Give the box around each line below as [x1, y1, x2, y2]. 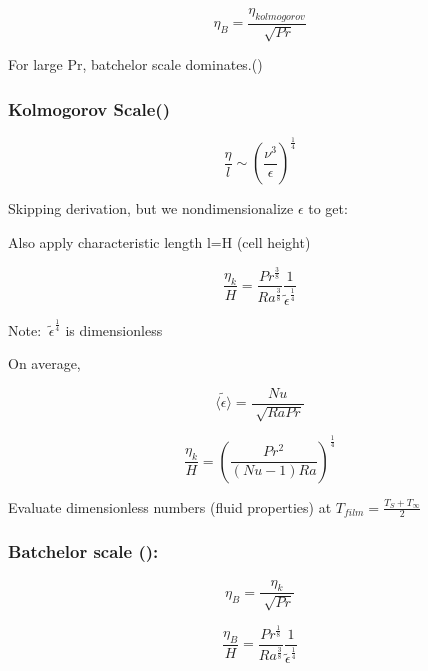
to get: [308, 198, 348, 219]
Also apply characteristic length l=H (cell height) [8, 231, 311, 252]
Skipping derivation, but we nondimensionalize [8, 198, 294, 219]
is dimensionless [65, 319, 163, 340]
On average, [8, 353, 81, 374]
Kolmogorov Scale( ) [8, 96, 171, 121]
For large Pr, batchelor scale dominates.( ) [8, 54, 263, 75]
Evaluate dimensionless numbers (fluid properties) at [8, 496, 332, 517]
